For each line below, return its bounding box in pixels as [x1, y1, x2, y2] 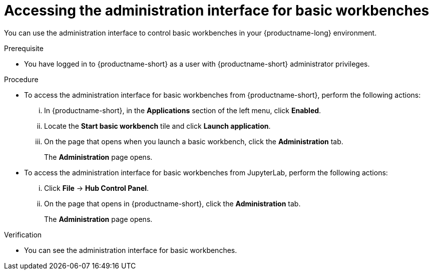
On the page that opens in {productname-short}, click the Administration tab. [44, 199, 301, 208]
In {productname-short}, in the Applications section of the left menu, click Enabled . [44, 106, 321, 115]
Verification [4, 230, 42, 239]
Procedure [4, 75, 39, 84]
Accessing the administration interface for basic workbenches [4, 2, 429, 19]
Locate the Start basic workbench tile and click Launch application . [44, 121, 271, 130]
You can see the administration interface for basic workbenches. [24, 245, 237, 254]
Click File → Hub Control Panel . [44, 183, 149, 192]
